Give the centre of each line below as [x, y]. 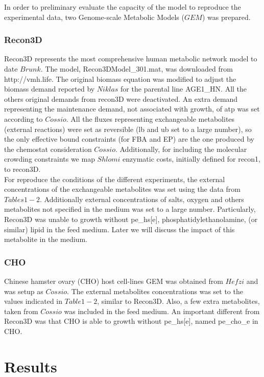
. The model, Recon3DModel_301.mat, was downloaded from [137, 69]
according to [23, 118]
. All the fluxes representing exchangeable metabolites [150, 118]
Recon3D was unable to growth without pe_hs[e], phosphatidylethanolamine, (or [131, 219]
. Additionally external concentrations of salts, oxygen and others [142, 199]
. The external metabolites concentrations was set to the [155, 291]
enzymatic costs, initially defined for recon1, [191, 159]
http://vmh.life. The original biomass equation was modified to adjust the [120, 79]
